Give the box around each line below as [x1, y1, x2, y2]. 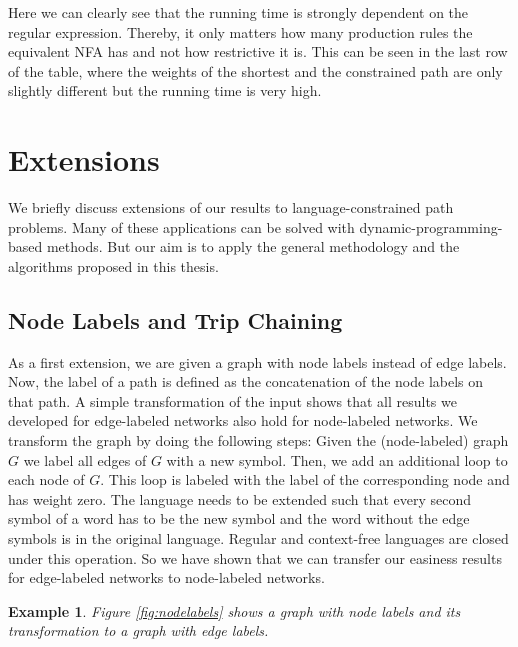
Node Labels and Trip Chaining [8, 304, 343, 335]
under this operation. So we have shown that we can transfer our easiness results [8, 547, 502, 568]
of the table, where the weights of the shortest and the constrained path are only [8, 60, 503, 81]
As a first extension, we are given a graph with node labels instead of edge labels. [8, 351, 507, 372]
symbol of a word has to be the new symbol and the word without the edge [8, 508, 470, 529]
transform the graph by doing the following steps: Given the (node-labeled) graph [8, 430, 509, 451]
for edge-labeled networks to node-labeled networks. [8, 567, 325, 588]
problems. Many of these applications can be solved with [8, 216, 355, 237]
